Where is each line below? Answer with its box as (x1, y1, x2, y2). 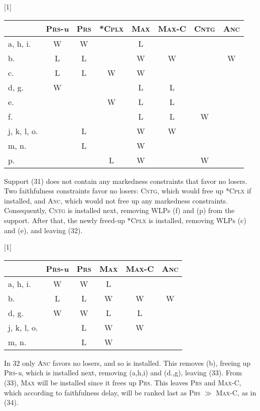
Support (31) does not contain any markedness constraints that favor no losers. (4, 175, 247, 186)
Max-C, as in (216, 387, 256, 397)
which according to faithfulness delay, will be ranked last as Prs (4, 387, 201, 397)
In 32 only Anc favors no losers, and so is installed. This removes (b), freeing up (4, 357, 251, 368)
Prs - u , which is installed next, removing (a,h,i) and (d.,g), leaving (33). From (4, 367, 242, 378)
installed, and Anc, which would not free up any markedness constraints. (4, 195, 228, 205)
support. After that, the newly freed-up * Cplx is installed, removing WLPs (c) (4, 215, 246, 225)
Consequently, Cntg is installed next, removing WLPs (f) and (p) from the (4, 205, 235, 216)
